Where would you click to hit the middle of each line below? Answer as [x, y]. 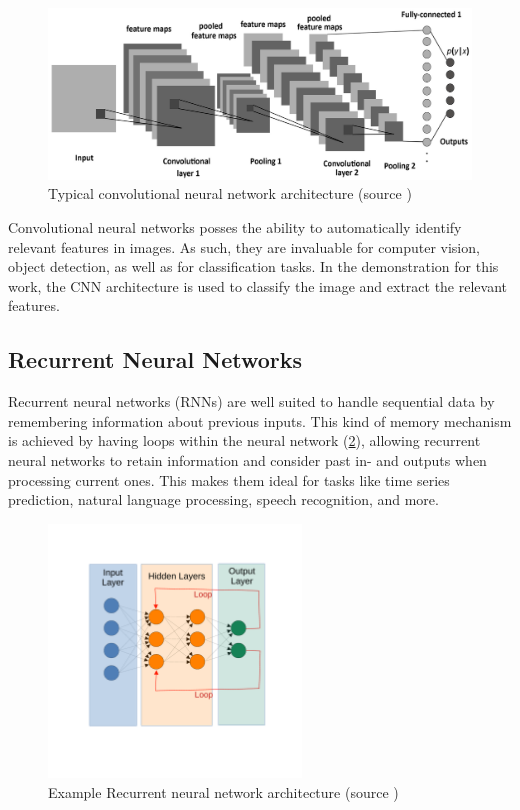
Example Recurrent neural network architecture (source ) [223, 791]
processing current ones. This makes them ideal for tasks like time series [229, 479]
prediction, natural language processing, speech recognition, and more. [223, 499]
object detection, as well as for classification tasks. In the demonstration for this [253, 266]
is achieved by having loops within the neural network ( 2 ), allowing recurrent [244, 440]
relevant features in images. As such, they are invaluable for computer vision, [244, 246]
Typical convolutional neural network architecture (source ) [230, 193]
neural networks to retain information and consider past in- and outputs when [247, 459]
